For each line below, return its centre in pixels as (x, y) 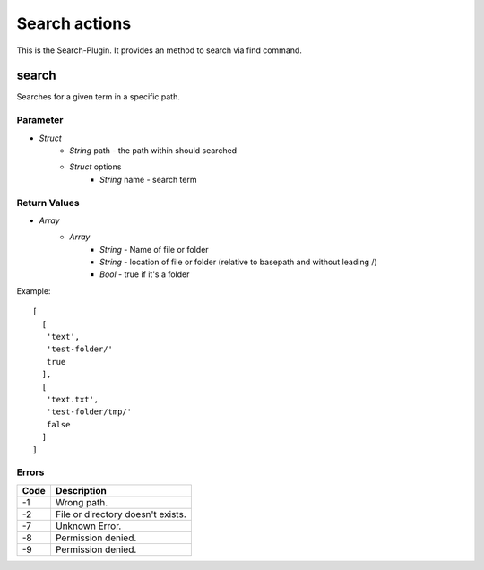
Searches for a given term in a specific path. (99, 97)
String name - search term (148, 179)
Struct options (95, 167)
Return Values (48, 203)
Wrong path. (82, 502)
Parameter (40, 120)
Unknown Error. (88, 526)
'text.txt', (73, 399)
